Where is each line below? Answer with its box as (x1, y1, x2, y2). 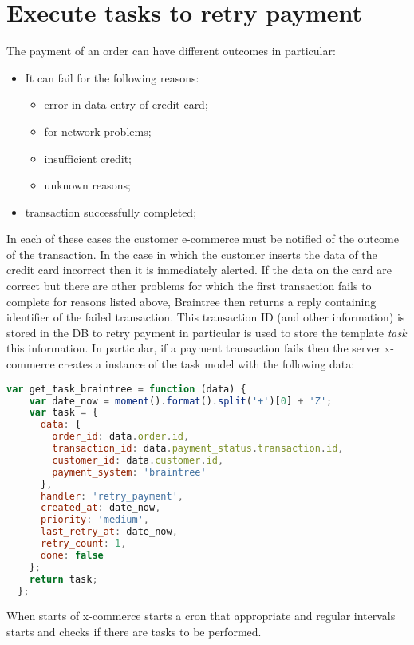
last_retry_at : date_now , (40, 526, 178, 538)
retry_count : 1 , (40, 538, 127, 549)
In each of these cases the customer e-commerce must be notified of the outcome (6, 230, 399, 247)
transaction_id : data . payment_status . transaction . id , (52, 443, 344, 454)
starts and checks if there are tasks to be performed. (6, 623, 262, 639)
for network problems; (44, 122, 152, 139)
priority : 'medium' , (40, 514, 150, 526)
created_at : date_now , (40, 502, 161, 514)
